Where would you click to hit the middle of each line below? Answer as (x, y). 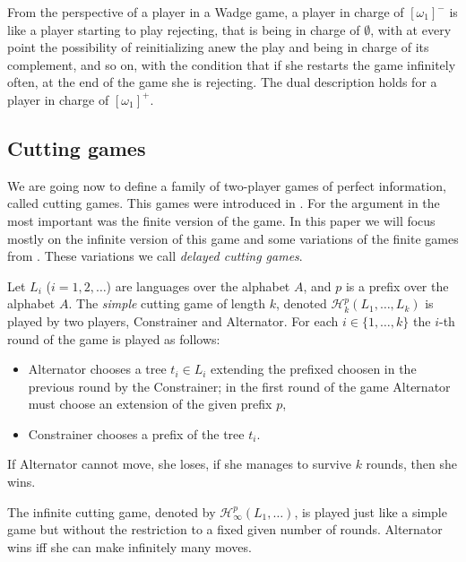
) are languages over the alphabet (198, 285)
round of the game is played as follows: (114, 338)
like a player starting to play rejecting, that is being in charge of (184, 29)
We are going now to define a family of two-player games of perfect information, (227, 185)
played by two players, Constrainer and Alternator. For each (173, 320)
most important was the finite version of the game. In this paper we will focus (221, 220)
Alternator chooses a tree (97, 369)
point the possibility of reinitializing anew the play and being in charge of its (218, 47)
